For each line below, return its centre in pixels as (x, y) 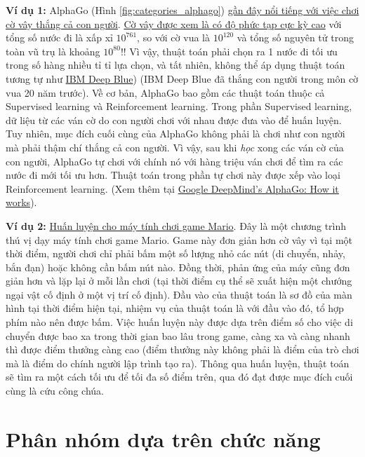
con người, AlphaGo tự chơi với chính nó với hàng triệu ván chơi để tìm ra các (174, 161)
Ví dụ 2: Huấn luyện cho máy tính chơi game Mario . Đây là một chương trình (176, 225)
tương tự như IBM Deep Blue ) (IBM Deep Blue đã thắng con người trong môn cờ (182, 78)
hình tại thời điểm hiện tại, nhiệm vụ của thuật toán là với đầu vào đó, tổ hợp (175, 308)
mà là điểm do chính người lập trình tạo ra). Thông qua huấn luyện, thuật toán (178, 363)
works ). (21, 202)
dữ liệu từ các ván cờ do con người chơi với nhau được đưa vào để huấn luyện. (174, 120)
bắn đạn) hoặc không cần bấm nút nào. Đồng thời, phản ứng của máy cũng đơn (178, 267)
